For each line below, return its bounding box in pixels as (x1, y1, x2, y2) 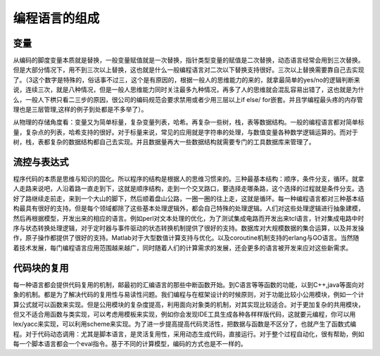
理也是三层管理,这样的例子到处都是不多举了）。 (13, 106, 148, 114)
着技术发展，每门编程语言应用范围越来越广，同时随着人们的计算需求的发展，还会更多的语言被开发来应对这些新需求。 (13, 243, 352, 252)
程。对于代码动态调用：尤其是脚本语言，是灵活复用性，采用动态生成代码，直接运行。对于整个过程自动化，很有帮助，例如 (13, 329, 365, 338)
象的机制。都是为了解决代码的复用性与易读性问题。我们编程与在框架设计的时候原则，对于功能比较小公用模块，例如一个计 (13, 291, 365, 299)
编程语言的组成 (13, 11, 100, 26)
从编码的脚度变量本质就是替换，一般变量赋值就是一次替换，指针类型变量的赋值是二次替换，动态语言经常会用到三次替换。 (13, 56, 365, 65)
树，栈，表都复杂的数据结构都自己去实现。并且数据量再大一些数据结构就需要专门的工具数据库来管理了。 (13, 138, 315, 146)
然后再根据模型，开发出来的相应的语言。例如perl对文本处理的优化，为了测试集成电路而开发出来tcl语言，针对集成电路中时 (13, 214, 365, 222)
